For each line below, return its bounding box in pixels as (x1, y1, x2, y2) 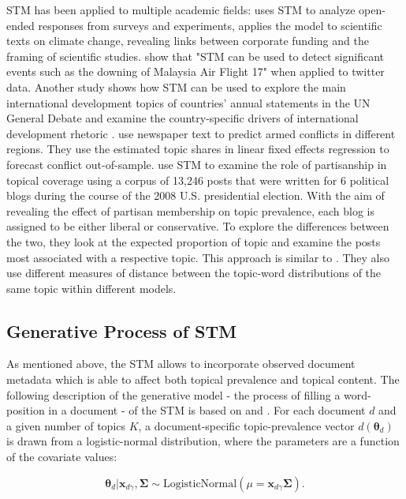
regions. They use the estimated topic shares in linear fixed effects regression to (6, 141, 389, 157)
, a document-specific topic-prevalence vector (138, 417, 355, 433)
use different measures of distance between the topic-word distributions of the (6, 265, 382, 281)
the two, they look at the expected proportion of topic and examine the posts (6, 233, 381, 249)
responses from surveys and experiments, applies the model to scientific (38, 17, 382, 33)
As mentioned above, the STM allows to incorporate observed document (6, 355, 356, 372)
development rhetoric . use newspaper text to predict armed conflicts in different (6, 125, 396, 141)
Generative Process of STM (6, 318, 237, 343)
